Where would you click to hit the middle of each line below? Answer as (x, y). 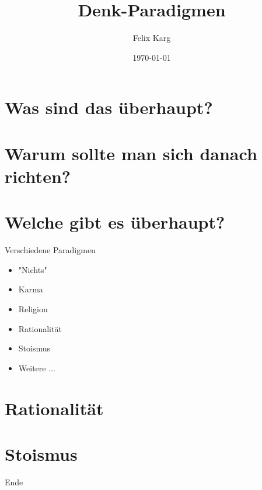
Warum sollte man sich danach (131, 153)
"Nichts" (33, 269)
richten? (38, 176)
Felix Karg (152, 38)
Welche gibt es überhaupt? (115, 222)
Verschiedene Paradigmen (50, 250)
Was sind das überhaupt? (109, 107)
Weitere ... (37, 367)
